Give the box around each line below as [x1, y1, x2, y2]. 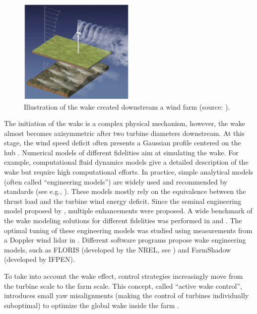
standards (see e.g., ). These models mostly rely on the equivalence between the [4, 186, 246, 196]
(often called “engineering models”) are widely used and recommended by [4, 176, 228, 187]
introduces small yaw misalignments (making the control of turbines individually [4, 290, 249, 301]
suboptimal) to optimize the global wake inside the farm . [4, 300, 179, 310]
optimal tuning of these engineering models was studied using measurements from [4, 225, 253, 235]
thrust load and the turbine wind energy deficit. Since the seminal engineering [4, 195, 242, 206]
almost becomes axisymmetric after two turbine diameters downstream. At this [4, 127, 245, 138]
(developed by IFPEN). [4, 254, 75, 264]
